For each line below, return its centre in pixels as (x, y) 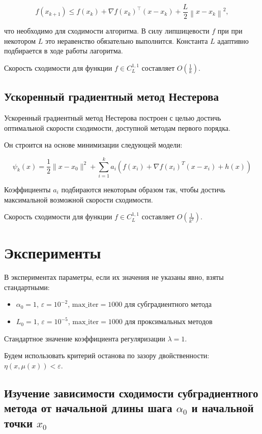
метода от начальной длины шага (88, 408)
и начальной (223, 408)
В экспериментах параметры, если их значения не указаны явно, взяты (114, 277)
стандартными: (27, 287)
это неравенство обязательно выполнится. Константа (127, 40)
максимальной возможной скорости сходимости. (79, 199)
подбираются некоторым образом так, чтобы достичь (143, 189)
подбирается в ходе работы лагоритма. (64, 51)
